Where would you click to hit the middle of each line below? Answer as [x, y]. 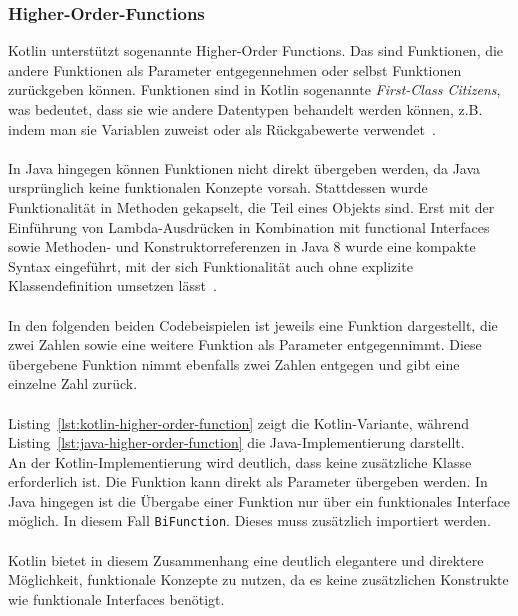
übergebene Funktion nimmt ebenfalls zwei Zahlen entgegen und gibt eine [234, 363]
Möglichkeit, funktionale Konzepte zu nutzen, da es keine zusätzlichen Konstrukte [258, 579]
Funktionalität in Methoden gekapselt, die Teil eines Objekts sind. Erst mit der [251, 206]
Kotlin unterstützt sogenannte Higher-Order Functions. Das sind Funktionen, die [256, 50]
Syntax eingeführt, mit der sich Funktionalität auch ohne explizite [210, 265]
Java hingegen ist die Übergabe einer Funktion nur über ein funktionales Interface [259, 500]
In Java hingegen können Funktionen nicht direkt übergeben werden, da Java [244, 167]
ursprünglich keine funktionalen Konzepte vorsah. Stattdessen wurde [218, 187]
